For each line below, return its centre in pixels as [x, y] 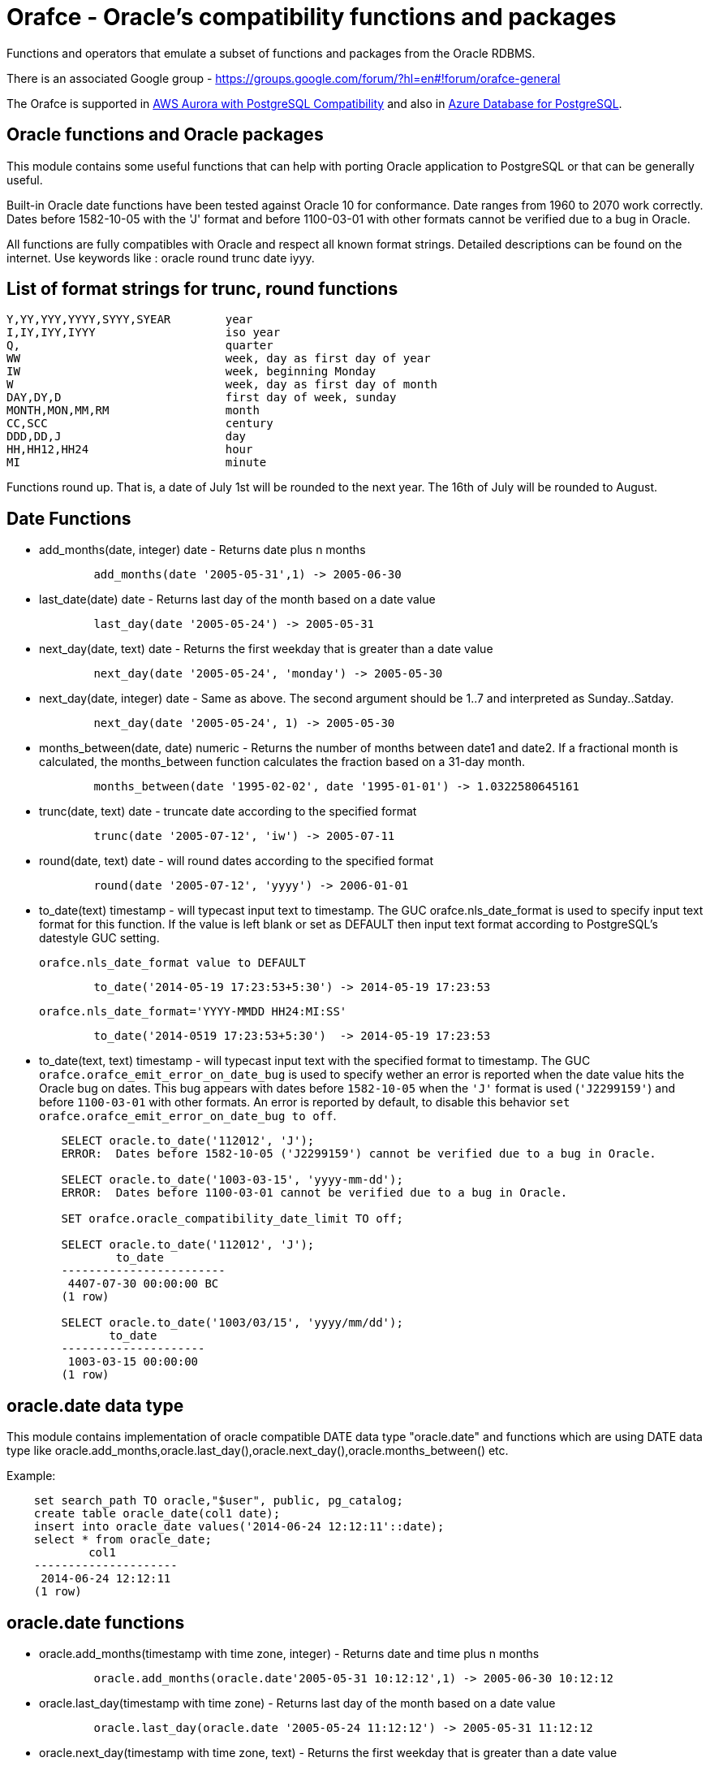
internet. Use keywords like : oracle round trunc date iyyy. [161, 258]
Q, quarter [140, 346]
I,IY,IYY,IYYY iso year [144, 333]
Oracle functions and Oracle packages [165, 135]
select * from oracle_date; [123, 1540]
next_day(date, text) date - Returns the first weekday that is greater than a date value [266, 649]
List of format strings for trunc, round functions [202, 289]
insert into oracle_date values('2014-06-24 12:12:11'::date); [239, 1527]
